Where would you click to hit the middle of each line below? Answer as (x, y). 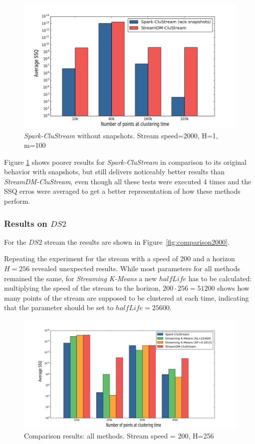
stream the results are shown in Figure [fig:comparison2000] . (137, 241)
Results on (26, 223)
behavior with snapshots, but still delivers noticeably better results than (115, 172)
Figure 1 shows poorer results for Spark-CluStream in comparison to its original (125, 162)
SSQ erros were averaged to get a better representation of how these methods (122, 191)
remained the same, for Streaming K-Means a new (81, 278)
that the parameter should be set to (59, 307)
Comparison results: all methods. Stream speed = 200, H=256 (119, 436)
